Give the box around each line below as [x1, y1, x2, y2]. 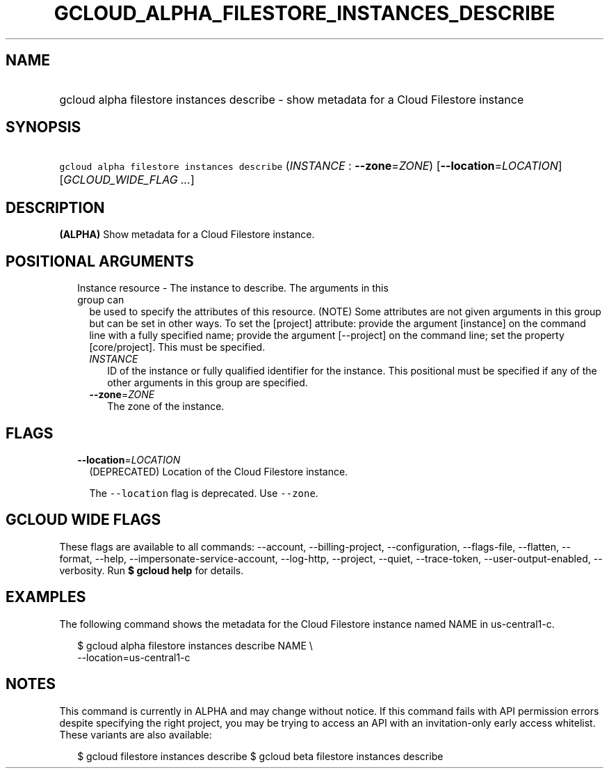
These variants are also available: [59, 728, 212, 741]
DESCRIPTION [6, 198, 105, 216]
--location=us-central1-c [77, 651, 190, 663]
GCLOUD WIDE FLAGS [6, 511, 161, 529]
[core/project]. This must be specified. [89, 341, 266, 354]
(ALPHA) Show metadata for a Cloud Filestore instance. [59, 228, 315, 241]
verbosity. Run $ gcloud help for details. [59, 564, 244, 576]
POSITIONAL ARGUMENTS [6, 252, 194, 270]
